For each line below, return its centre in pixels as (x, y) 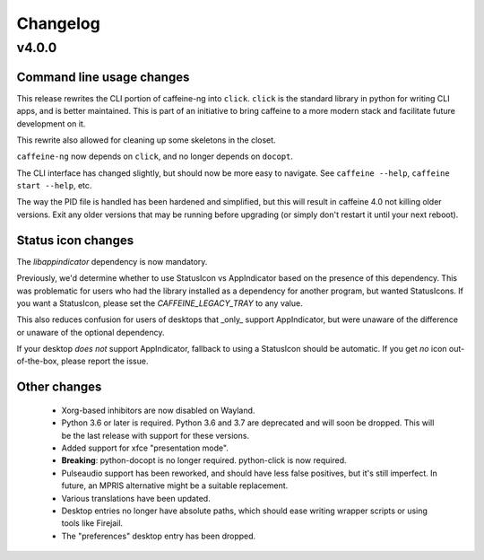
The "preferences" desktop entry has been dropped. (159, 536)
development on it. (51, 123)
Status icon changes (75, 240)
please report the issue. (105, 361)
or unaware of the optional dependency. (91, 332)
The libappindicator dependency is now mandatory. (112, 261)
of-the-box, (38, 361)
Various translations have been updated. (136, 498)
